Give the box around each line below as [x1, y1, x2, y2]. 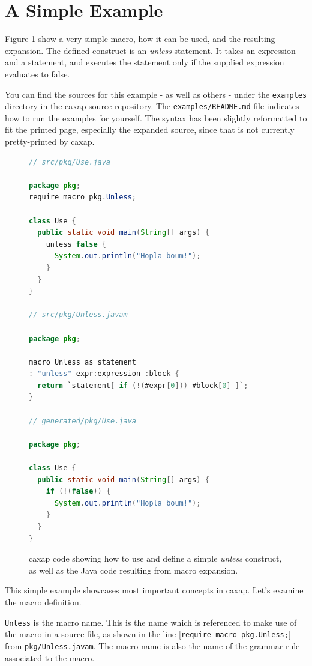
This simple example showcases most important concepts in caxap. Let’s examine [5, 584, 304, 596]
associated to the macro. [5, 651, 95, 664]
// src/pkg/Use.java [29, 157, 111, 166]
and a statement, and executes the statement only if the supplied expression [5, 56, 284, 68]
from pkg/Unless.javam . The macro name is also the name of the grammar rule [5, 639, 300, 652]
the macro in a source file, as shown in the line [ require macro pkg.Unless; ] [5, 628, 291, 640]
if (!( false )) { [46, 487, 111, 496]
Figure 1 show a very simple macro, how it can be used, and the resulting [5, 32, 275, 45]
